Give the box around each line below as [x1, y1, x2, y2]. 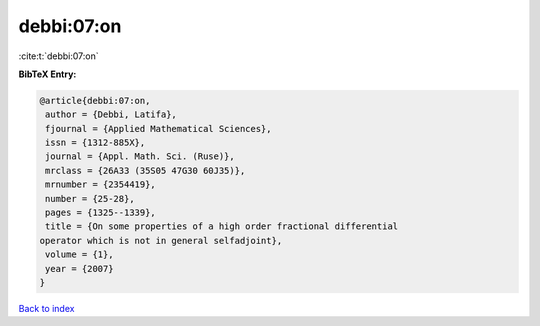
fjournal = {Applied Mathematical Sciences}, [45, 123, 272, 134]
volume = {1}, [45, 249, 114, 260]
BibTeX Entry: [18, 68, 77, 80]
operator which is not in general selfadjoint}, [39, 235, 283, 246]
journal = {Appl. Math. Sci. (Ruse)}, [45, 151, 235, 162]
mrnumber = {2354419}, [45, 179, 157, 190]
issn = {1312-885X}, [45, 137, 146, 149]
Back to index [18, 302, 75, 314]
